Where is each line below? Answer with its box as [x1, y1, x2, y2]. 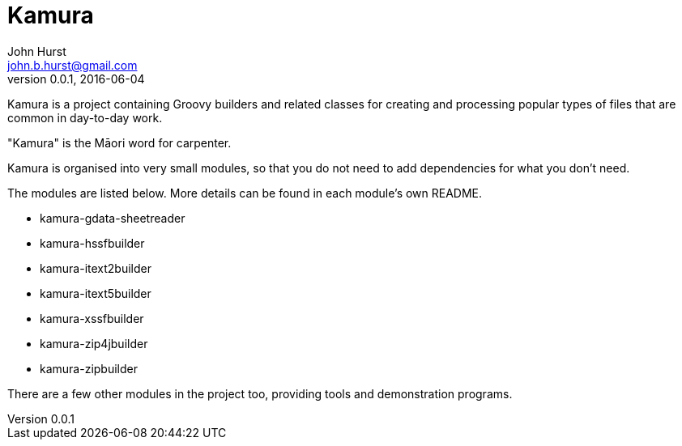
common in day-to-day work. [7, 110, 163, 125]
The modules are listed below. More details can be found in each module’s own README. [7, 185, 483, 200]
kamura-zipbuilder [40, 361, 138, 376]
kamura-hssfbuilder [40, 236, 145, 250]
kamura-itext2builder [40, 261, 152, 275]
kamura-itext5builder [40, 286, 151, 300]
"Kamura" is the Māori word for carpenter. [7, 135, 232, 150]
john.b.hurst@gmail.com [7, 57, 138, 72]
